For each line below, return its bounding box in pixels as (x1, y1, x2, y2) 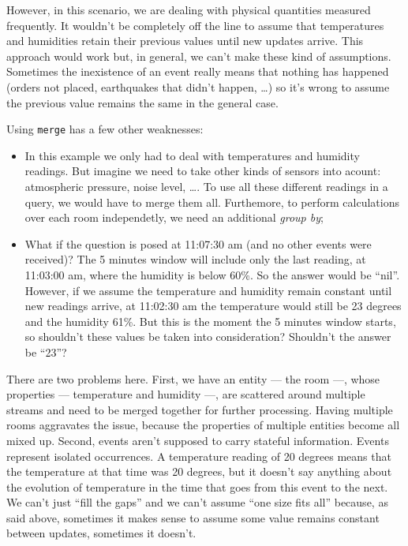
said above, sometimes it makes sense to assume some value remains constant (6, 509, 380, 525)
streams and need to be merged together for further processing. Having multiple (6, 401, 393, 417)
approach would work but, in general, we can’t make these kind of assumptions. (6, 47, 391, 64)
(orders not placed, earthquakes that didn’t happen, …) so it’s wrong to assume (6, 78, 390, 95)
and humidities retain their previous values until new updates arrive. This (6, 32, 364, 49)
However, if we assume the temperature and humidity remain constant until (24, 282, 392, 298)
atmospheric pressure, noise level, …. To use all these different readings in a (24, 178, 388, 194)
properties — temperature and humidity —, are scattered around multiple (6, 386, 365, 402)
